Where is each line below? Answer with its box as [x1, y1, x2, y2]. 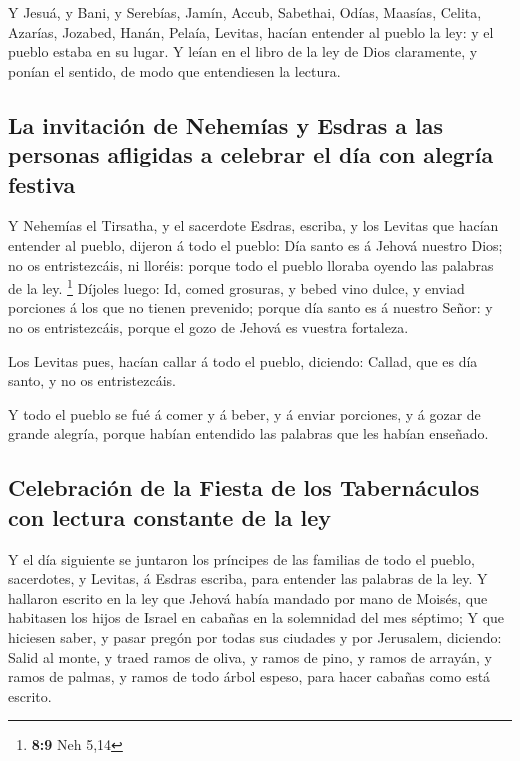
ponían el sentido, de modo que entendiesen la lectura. [8, 60, 341, 81]
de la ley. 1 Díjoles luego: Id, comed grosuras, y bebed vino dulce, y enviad [8, 275, 465, 298]
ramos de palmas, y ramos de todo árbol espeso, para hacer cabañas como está [8, 666, 491, 687]
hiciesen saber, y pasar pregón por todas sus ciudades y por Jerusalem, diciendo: [8, 626, 502, 647]
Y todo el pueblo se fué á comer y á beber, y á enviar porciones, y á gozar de [8, 403, 481, 424]
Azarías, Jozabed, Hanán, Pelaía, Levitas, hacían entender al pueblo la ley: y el [8, 21, 494, 42]
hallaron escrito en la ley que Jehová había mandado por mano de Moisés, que [8, 587, 488, 608]
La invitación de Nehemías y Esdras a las [8, 109, 444, 140]
